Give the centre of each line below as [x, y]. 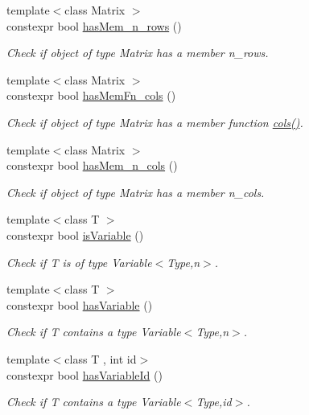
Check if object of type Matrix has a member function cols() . [155, 122]
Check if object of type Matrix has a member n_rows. [138, 53]
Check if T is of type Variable [79, 262]
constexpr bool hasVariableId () [84, 374]
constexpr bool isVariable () [75, 234]
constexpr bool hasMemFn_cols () [91, 95]
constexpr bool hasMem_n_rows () [94, 25]
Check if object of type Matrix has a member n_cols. [136, 192]
